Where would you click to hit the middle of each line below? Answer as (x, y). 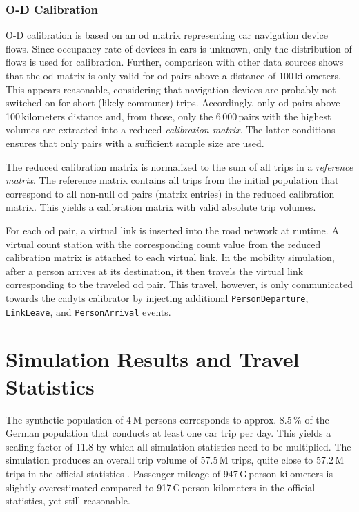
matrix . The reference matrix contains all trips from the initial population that (172, 180)
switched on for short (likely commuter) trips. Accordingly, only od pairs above (173, 103)
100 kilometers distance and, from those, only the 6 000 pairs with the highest (168, 116)
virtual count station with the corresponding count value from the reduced (163, 244)
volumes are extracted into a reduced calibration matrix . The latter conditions (171, 130)
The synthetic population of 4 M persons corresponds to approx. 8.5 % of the (167, 419)
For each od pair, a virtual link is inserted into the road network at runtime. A (172, 230)
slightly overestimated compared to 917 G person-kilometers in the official (161, 487)
